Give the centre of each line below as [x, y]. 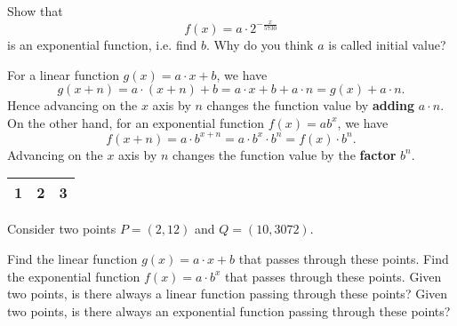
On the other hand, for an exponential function [136, 122]
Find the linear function [72, 259]
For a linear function [63, 74]
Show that [35, 11]
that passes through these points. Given [333, 276]
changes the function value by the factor [285, 154]
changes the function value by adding [311, 105]
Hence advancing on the [72, 105]
